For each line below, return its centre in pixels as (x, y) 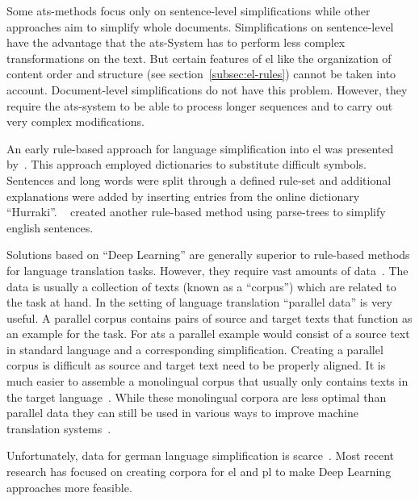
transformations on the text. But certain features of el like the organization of (199, 58)
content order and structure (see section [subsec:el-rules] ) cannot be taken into (201, 74)
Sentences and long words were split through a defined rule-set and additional (199, 180)
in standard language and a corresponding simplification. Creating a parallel (195, 349)
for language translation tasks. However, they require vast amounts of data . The (207, 270)
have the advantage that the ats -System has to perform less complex (176, 42)
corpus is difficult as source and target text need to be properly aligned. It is (196, 365)
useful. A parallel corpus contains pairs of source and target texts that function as (209, 317)
